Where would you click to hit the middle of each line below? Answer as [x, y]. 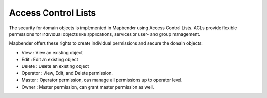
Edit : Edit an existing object [50, 60]
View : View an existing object [52, 52]
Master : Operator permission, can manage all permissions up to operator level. [102, 80]
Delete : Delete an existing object [55, 66]
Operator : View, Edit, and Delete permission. [67, 73]
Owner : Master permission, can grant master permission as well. [88, 87]
